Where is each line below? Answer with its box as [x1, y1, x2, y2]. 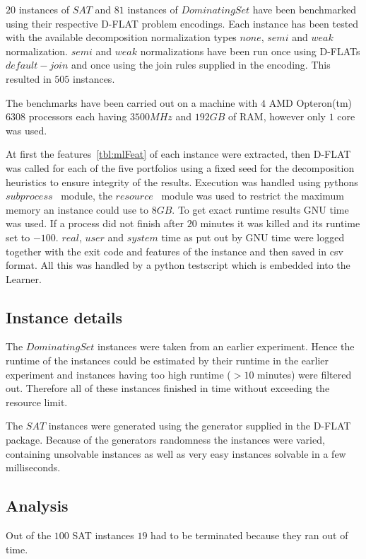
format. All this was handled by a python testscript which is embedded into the [6, 258, 350, 272]
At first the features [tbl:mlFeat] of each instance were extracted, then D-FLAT [6, 146, 351, 161]
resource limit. [6, 394, 68, 409]
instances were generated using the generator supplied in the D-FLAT [48, 418, 351, 433]
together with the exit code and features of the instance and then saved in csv [6, 243, 343, 258]
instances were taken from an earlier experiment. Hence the [97, 339, 355, 354]
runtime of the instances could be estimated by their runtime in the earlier [6, 353, 329, 368]
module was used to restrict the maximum [161, 188, 344, 203]
